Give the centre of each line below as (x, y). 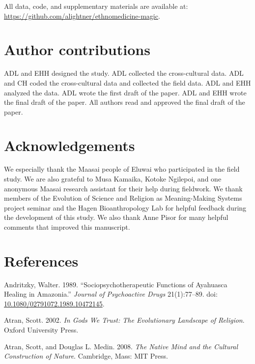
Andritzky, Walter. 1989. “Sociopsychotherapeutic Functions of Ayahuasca (116, 284)
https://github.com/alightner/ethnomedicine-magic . (82, 15)
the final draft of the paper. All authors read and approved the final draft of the (125, 102)
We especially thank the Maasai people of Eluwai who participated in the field (122, 169)
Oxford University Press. (41, 330)
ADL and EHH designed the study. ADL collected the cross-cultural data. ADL (124, 73)
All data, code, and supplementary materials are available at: (96, 6)
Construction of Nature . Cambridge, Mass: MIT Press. (86, 356)
